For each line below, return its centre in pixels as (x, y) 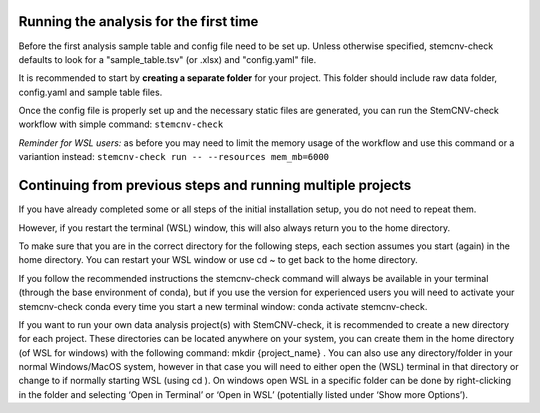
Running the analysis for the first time (138, 21)
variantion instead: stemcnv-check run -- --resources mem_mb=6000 (174, 157)
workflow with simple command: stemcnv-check (121, 124)
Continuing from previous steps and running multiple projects (215, 185)
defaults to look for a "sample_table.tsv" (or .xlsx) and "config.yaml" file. (167, 59)
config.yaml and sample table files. (90, 92)
